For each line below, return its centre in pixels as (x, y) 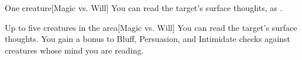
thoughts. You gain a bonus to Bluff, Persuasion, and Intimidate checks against (148, 39)
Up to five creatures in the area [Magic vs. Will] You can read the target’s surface (151, 27)
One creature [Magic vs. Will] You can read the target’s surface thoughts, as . (144, 8)
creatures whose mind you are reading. (74, 50)
